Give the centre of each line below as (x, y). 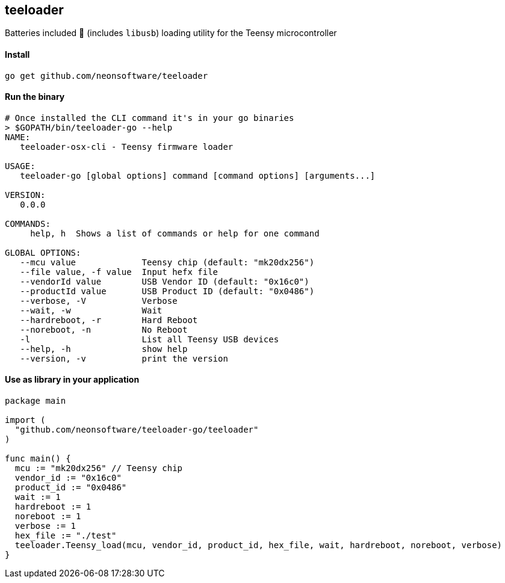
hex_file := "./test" (66, 536)
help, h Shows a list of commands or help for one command (175, 233)
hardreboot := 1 (53, 507)
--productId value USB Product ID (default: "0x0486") (167, 291)
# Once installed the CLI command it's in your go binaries (150, 118)
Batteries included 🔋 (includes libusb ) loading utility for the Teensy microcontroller (171, 33)
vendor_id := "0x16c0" (68, 478)
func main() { (38, 459)
